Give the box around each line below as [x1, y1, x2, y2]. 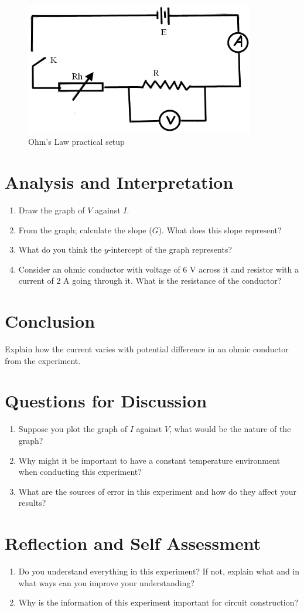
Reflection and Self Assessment [5, 531, 261, 555]
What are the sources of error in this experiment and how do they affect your [18, 485, 296, 497]
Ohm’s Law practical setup [28, 135, 125, 148]
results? [18, 497, 46, 509]
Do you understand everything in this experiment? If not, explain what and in [18, 565, 300, 577]
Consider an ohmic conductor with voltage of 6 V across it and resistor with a [18, 263, 299, 275]
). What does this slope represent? [158, 223, 282, 236]
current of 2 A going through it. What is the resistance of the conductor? [18, 274, 282, 287]
